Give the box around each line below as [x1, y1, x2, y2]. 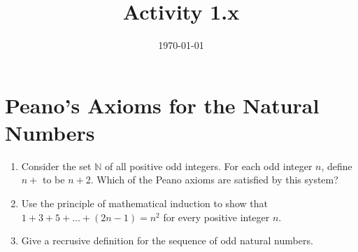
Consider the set [21, 158, 92, 173]
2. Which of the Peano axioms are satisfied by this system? [85, 172, 338, 187]
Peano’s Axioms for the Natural [5, 90, 320, 119]
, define [321, 158, 352, 173]
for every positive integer [163, 209, 270, 224]
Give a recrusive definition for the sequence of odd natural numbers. [21, 233, 313, 248]
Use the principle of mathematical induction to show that [21, 196, 268, 211]
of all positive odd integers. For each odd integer [104, 158, 313, 173]
